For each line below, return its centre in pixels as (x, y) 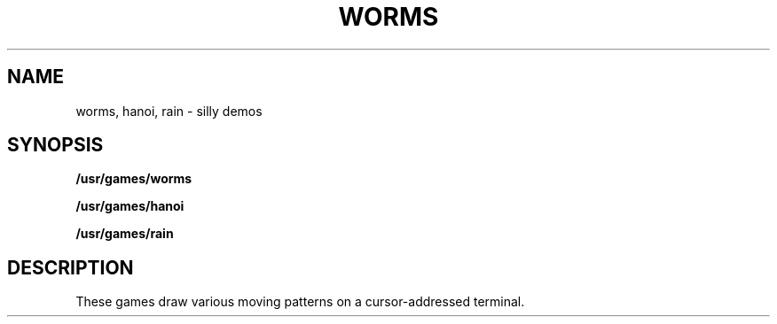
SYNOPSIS (55, 145)
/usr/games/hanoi (130, 206)
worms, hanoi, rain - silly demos (169, 111)
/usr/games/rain (125, 234)
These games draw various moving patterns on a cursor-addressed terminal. (300, 302)
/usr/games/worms (134, 179)
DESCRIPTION (71, 267)
